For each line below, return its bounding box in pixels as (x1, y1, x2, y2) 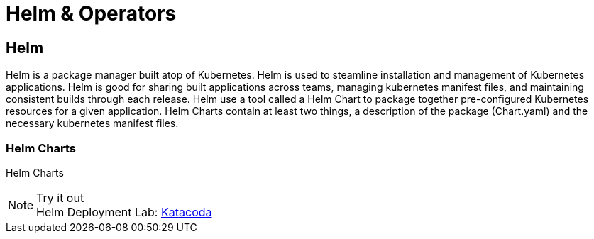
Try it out (36, 190, 84, 205)
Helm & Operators (6, 1, 177, 26)
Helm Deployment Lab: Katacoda (36, 204, 212, 219)
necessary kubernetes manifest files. (6, 117, 179, 130)
